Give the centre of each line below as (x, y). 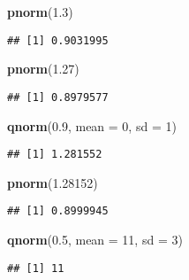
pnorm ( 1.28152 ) (53, 182)
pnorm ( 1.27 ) (43, 69)
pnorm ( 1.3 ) (40, 12)
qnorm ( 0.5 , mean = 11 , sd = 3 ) (95, 239)
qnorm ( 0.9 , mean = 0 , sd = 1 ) (92, 125)
